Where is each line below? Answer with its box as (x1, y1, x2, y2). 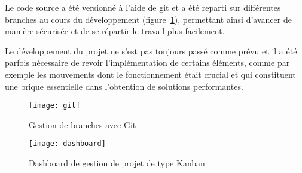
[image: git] (29, 101, 80, 110)
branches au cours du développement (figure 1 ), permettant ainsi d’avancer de (5, 13, 292, 25)
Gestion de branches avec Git (29, 118, 136, 130)
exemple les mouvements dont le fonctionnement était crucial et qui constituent (5, 68, 296, 80)
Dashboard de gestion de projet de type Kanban (29, 157, 205, 169)
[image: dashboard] (29, 139, 106, 148)
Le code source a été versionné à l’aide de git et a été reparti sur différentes (5, 1, 281, 13)
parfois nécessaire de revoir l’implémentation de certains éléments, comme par (5, 56, 290, 69)
